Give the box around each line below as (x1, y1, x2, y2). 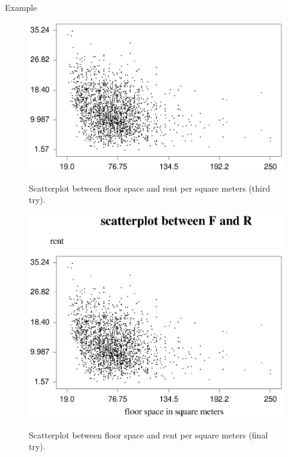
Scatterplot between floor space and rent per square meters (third (29, 181, 271, 194)
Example (5, 1, 37, 13)
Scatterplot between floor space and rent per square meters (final (29, 428, 268, 441)
